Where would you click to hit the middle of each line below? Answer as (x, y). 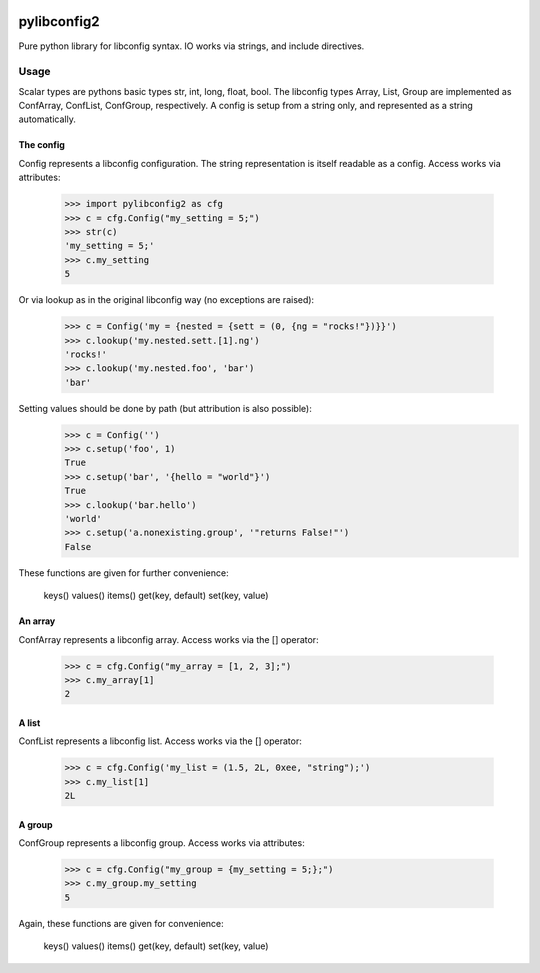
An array (37, 621)
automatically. (47, 119)
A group (36, 824)
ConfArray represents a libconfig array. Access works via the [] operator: (168, 639)
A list (29, 722)
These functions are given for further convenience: (123, 572)
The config (41, 145)
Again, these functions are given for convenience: (121, 923)
